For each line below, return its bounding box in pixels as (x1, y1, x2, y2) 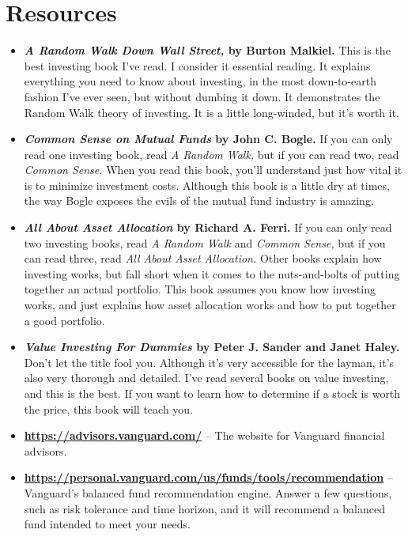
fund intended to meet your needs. (24, 516, 191, 532)
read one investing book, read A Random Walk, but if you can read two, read (24, 146, 399, 162)
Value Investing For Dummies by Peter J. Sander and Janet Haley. (24, 338, 400, 355)
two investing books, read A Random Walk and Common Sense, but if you (24, 234, 386, 251)
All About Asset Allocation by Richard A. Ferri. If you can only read (24, 219, 392, 236)
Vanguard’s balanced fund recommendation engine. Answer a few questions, (24, 484, 392, 501)
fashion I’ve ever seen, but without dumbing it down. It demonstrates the (24, 88, 380, 104)
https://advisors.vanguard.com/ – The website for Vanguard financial (24, 427, 385, 444)
